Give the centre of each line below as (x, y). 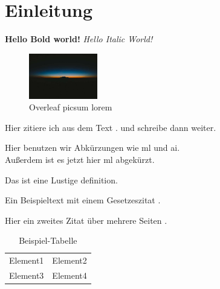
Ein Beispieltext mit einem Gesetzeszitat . (83, 200)
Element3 (27, 275)
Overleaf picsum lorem (71, 107)
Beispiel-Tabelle (48, 240)
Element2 (70, 260)
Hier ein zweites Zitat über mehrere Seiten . (86, 220)
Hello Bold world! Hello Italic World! (79, 39)
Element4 (70, 275)
